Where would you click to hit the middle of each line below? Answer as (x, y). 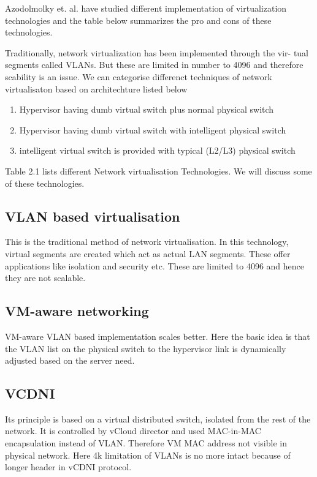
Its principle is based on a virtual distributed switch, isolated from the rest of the (158, 419)
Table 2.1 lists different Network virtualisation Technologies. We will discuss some (158, 171)
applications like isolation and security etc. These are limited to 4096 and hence (155, 265)
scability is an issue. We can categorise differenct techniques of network (139, 76)
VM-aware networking (77, 311)
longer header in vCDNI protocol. (68, 467)
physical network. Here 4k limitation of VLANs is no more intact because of (148, 455)
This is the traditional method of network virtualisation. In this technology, (147, 242)
